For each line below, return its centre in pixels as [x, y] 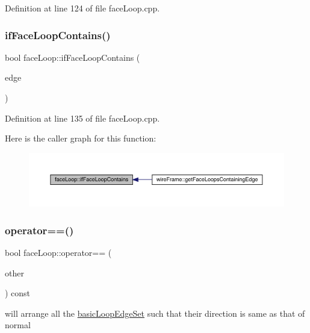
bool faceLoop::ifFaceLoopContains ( [73, 57]
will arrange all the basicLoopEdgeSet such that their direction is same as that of [155, 313]
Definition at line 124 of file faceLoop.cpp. [82, 8]
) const [18, 293]
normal [18, 325]
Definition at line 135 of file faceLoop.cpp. [82, 118]
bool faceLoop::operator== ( [58, 252]
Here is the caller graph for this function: [81, 138]
